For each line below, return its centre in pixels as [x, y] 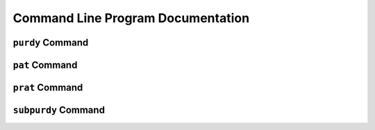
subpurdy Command [59, 110]
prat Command [48, 87]
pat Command [45, 65]
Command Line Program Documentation [131, 18]
